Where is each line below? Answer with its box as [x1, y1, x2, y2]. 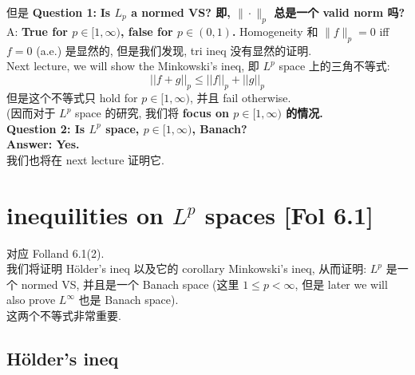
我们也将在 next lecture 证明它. [6, 151, 164, 168]
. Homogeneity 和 [231, 22, 318, 39]
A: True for [6, 22, 68, 39]
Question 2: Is [6, 120, 85, 136]
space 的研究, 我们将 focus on [75, 105, 229, 121]
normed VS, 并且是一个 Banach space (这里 [21, 275, 239, 292]
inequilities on [6, 198, 164, 231]
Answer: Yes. [6, 136, 80, 152]
